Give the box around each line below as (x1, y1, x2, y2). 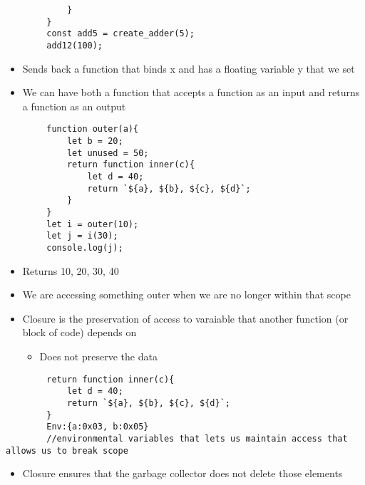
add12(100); (46, 40, 103, 51)
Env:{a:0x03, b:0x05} (46, 422, 149, 432)
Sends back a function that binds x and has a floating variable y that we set (22, 61, 355, 75)
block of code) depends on (22, 325, 137, 340)
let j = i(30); (46, 231, 118, 241)
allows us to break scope (6, 445, 128, 456)
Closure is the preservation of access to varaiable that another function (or (22, 311, 349, 325)
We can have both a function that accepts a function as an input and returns (22, 85, 360, 100)
